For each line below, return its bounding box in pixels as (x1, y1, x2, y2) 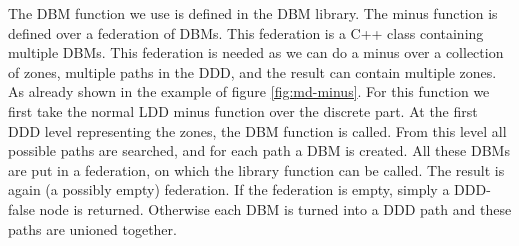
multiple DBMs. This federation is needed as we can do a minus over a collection (8, 42, 504, 63)
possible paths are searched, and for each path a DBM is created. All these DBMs (8, 140, 510, 161)
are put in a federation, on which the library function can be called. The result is (8, 159, 505, 180)
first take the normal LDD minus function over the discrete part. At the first (8, 100, 478, 121)
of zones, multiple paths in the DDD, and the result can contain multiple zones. (8, 61, 497, 82)
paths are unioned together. (8, 218, 177, 239)
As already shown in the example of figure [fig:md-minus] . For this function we (8, 81, 490, 102)
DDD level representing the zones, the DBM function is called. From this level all (8, 120, 507, 141)
